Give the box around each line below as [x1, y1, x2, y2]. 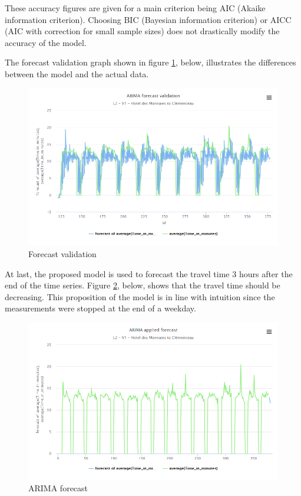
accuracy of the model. [5, 36, 87, 48]
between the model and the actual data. [5, 67, 149, 80]
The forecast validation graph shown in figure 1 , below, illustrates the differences [5, 56, 296, 68]
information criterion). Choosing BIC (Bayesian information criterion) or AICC [5, 13, 292, 25]
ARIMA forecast [28, 482, 88, 494]
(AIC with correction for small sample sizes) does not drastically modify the [5, 25, 280, 37]
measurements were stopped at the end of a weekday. [5, 302, 196, 314]
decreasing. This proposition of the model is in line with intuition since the [5, 290, 275, 303]
